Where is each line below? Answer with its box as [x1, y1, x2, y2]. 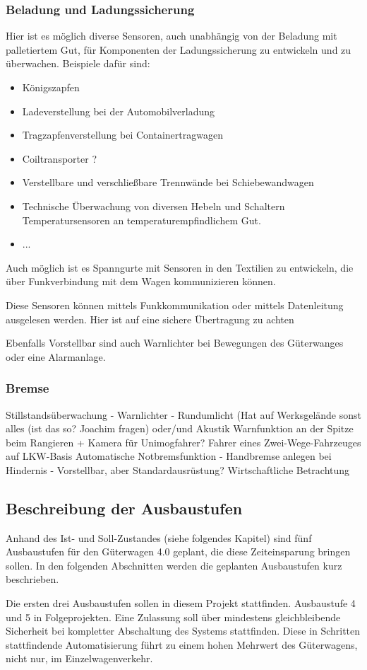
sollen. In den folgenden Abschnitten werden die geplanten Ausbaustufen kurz [6, 558, 342, 572]
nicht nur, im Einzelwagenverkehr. [6, 651, 153, 666]
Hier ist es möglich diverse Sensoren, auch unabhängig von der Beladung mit [6, 28, 337, 43]
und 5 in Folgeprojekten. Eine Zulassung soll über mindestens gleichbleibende [6, 609, 341, 624]
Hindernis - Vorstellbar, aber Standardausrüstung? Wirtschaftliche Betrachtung [6, 462, 350, 477]
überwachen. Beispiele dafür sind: [6, 56, 150, 71]
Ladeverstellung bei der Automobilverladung [22, 103, 215, 118]
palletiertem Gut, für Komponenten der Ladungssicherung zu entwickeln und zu [6, 42, 351, 57]
